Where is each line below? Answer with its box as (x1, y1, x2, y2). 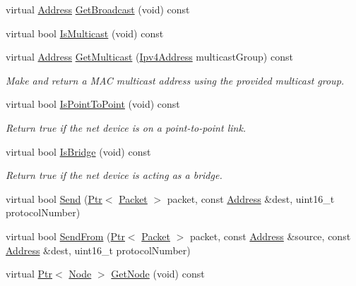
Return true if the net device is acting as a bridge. (6, 168, 222, 182)
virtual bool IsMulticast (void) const (6, 25, 164, 40)
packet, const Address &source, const (189, 228, 351, 243)
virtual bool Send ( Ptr (6, 191, 102, 206)
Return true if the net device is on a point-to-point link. (6, 120, 247, 135)
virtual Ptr (6, 266, 53, 281)
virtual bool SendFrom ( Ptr (6, 228, 125, 243)
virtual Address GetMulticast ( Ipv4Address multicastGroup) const (6, 49, 293, 64)
